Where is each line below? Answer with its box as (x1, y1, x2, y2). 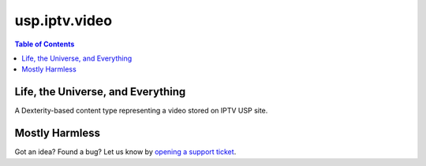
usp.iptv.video (14, 12, 113, 29)
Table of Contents (14, 39, 75, 49)
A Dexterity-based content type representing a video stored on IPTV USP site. (14, 106, 268, 116)
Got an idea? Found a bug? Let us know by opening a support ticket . (14, 147, 237, 157)
